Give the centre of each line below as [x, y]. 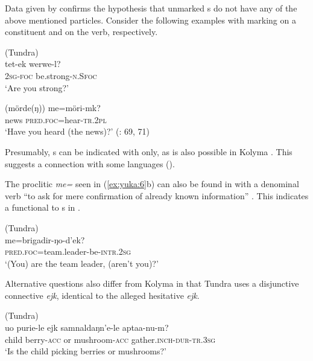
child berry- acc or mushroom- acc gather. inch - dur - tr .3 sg [110, 339]
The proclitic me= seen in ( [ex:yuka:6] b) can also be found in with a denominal [152, 184]
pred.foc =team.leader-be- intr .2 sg [68, 251]
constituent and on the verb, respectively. [81, 32]
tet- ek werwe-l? [33, 64]
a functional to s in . [43, 207]
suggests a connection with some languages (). [90, 163]
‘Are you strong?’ [37, 87]
